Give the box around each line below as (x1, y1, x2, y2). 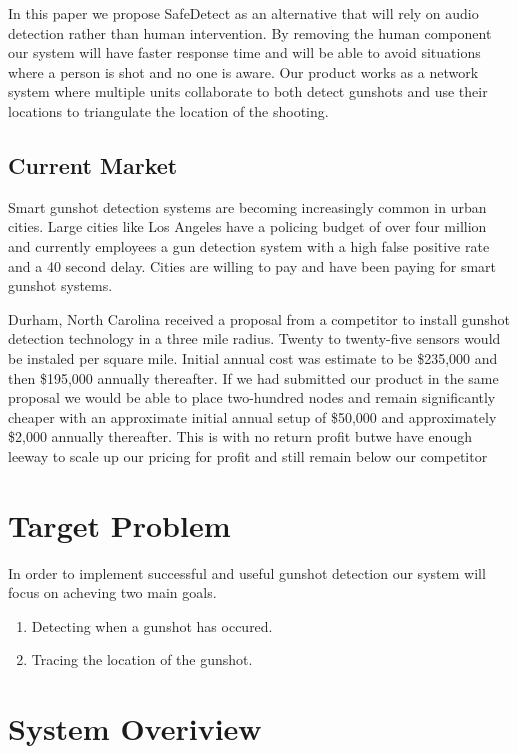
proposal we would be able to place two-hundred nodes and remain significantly (8, 387, 496, 408)
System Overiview (8, 708, 262, 749)
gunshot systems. (8, 275, 113, 296)
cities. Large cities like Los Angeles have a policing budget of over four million (8, 216, 487, 237)
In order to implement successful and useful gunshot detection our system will (8, 562, 486, 583)
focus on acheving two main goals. (8, 582, 217, 603)
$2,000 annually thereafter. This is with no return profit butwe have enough (8, 426, 472, 447)
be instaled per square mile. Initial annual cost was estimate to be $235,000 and (8, 347, 498, 368)
